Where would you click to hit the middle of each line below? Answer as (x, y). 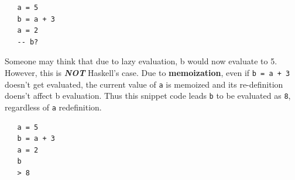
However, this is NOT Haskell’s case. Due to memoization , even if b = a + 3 (147, 72)
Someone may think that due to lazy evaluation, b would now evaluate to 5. (141, 61)
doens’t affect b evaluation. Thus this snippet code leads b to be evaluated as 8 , (148, 96)
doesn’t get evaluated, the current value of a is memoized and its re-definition (144, 84)
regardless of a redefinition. (53, 107)
